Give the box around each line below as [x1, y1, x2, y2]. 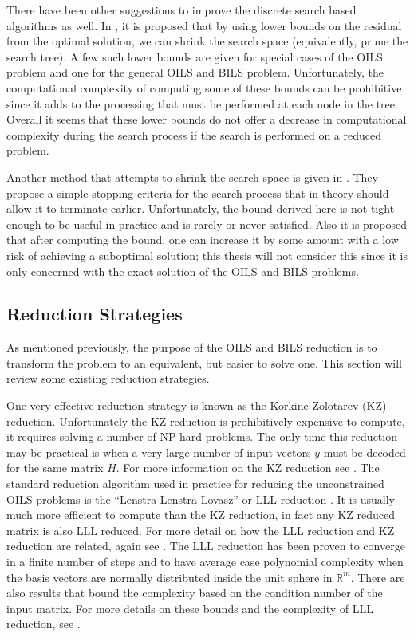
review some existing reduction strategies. [6, 370, 210, 387]
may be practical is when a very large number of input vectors [6, 443, 311, 460]
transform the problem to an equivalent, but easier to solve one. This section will [6, 354, 402, 371]
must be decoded [323, 443, 406, 460]
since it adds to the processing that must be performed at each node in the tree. [6, 95, 398, 112]
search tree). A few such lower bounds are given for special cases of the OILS [6, 48, 383, 65]
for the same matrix [6, 459, 104, 476]
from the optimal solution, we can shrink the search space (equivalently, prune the [6, 33, 408, 49]
